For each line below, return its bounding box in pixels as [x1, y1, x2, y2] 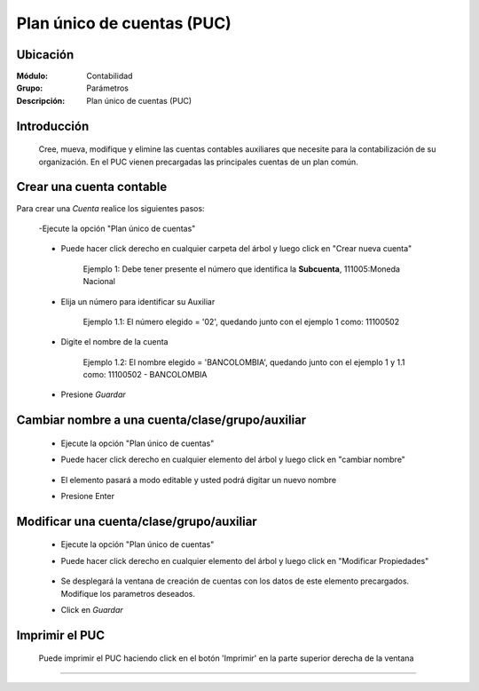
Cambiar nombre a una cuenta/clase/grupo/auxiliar [16, 413, 307, 428]
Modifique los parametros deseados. [60, 588, 195, 599]
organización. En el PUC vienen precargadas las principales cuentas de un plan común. [38, 156, 358, 167]
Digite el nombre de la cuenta [60, 337, 169, 347]
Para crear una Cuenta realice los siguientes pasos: [16, 203, 205, 213]
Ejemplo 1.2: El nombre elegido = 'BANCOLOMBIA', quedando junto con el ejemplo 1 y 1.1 [82, 356, 405, 368]
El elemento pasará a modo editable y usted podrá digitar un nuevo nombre [60, 474, 337, 485]
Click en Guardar [60, 605, 123, 615]
